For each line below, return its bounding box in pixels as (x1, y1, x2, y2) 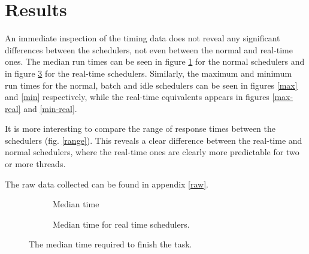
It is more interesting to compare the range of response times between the (5, 122, 276, 135)
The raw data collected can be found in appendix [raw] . (5, 177, 209, 190)
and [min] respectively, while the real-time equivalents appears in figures (5, 90, 269, 103)
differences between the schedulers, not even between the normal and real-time (5, 43, 293, 56)
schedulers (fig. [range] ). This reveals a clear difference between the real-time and (5, 134, 302, 146)
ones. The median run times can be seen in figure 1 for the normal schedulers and (5, 55, 305, 68)
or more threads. (5, 158, 66, 170)
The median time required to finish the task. (29, 238, 192, 250)
